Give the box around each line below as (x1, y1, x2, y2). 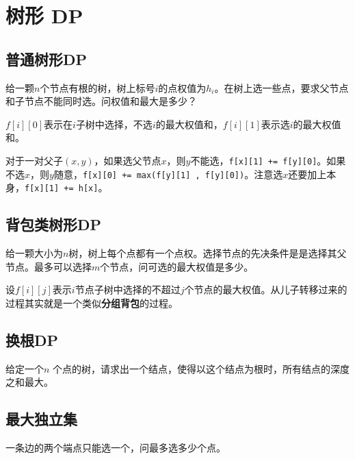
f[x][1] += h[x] (25, 184, 98, 194)
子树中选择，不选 (75, 116, 153, 131)
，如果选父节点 (94, 153, 161, 167)
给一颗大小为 (5, 246, 63, 260)
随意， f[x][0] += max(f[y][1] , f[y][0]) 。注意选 (53, 166, 283, 181)
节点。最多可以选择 (5, 259, 92, 273)
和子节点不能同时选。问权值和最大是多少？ (5, 94, 197, 108)
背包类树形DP (5, 214, 102, 235)
